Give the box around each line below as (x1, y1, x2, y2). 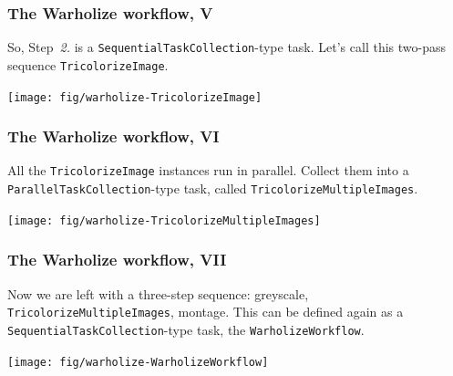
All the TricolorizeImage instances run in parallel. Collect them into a (7, 161, 409, 180)
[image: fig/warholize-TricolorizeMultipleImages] (7, 214, 321, 227)
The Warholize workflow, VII (7, 248, 227, 271)
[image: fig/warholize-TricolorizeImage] (7, 90, 263, 104)
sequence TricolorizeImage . (7, 55, 169, 74)
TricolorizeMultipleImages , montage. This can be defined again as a (7, 302, 404, 321)
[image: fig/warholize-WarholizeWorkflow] (7, 355, 269, 369)
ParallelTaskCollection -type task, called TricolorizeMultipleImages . (7, 179, 418, 198)
